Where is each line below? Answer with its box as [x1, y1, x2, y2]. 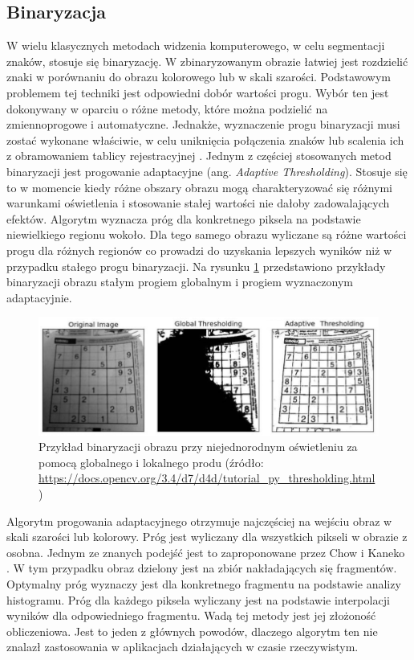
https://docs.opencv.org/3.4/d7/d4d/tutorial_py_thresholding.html [39, 469, 375, 486]
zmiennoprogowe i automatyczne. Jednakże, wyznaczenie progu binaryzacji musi [6, 116, 400, 133]
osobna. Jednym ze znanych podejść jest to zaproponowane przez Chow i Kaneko [6, 543, 405, 560]
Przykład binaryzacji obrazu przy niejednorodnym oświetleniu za [39, 438, 358, 455]
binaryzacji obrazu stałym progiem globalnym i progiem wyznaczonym [6, 273, 353, 290]
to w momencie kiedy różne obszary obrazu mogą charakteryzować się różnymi [6, 178, 392, 195]
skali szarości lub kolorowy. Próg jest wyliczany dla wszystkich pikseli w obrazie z [6, 528, 408, 545]
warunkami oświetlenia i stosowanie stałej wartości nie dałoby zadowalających [6, 195, 390, 211]
